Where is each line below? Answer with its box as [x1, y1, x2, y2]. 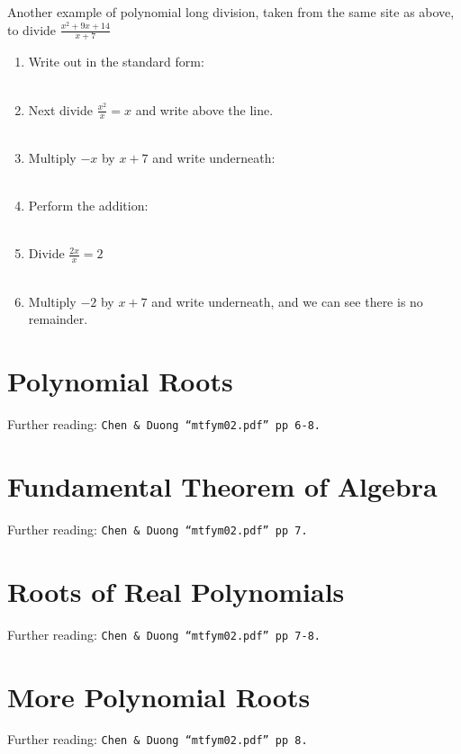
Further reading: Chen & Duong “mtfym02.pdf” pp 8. [7, 730, 308, 749]
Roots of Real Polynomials [7, 572, 345, 609]
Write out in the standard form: [28, 52, 204, 71]
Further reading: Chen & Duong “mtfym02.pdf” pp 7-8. [7, 624, 321, 643]
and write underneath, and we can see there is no [151, 292, 423, 310]
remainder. [28, 310, 88, 328]
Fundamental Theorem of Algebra [7, 467, 438, 504]
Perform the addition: [28, 196, 149, 215]
